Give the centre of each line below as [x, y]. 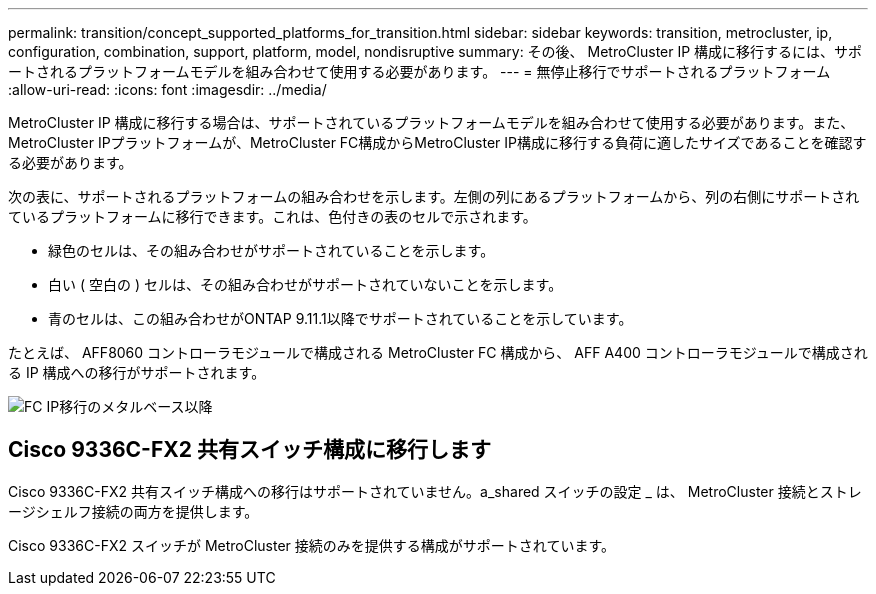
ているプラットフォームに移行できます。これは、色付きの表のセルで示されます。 [272, 216]
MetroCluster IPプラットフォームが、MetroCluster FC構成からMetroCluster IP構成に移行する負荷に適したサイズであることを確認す [437, 142]
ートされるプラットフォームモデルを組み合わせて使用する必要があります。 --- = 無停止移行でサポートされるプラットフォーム [419, 71]
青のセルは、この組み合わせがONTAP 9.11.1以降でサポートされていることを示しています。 [340, 318]
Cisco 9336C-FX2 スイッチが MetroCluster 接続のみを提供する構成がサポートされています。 [311, 545]
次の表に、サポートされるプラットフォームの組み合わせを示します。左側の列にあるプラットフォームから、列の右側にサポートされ [434, 196]
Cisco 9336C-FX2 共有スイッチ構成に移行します [249, 450]
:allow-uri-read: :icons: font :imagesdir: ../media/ [167, 89]
